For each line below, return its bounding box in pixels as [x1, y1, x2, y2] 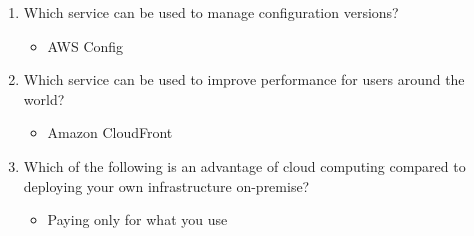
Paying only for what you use [47, 209, 228, 230]
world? [23, 88, 65, 109]
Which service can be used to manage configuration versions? [23, 2, 399, 22]
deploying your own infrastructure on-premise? [23, 175, 310, 196]
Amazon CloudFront [47, 122, 173, 143]
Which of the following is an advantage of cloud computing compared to [23, 155, 466, 176]
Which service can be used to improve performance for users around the [23, 69, 465, 90]
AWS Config [47, 35, 124, 56]
